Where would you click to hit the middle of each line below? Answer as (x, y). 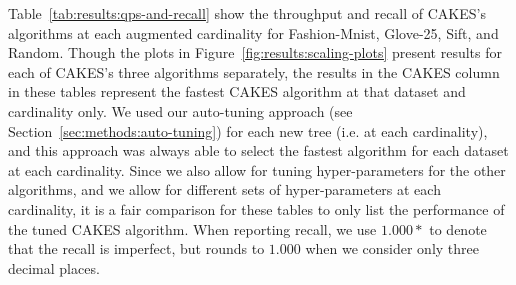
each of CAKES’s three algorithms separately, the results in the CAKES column (254, 71)
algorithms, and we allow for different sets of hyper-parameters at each (224, 189)
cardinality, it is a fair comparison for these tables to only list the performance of (256, 208)
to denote (458, 228)
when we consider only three (392, 248)
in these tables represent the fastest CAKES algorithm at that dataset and (237, 91)
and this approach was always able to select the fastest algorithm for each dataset (258, 150)
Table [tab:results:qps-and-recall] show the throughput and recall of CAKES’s (247, 13)
